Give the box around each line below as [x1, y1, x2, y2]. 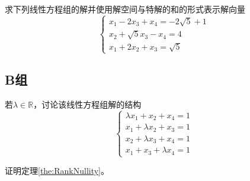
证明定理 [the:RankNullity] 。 [5, 164, 110, 177]
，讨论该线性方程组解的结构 [33, 98, 142, 111]
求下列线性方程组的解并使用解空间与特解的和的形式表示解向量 [5, 3, 245, 15]
